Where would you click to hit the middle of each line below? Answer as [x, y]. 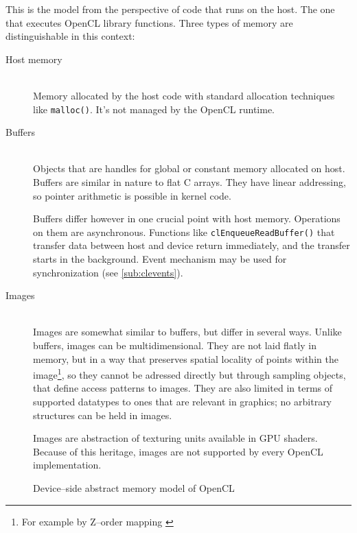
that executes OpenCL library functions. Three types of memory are [149, 22]
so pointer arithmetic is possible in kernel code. [132, 195]
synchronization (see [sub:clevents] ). [108, 272]
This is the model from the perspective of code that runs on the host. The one [170, 9]
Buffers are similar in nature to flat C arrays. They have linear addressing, [189, 182]
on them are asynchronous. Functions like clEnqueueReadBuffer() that [184, 232]
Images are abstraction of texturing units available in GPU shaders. [175, 438]
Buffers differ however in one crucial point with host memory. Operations [187, 218]
